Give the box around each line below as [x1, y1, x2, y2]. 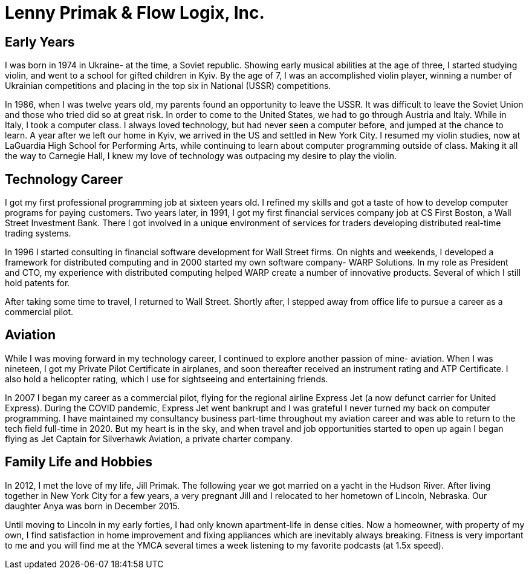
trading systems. [5, 228, 71, 239]
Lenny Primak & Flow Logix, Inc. [5, 2, 265, 23]
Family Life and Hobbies [5, 454, 152, 470]
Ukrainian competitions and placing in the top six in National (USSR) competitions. [5, 80, 331, 91]
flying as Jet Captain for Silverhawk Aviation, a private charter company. [5, 433, 293, 444]
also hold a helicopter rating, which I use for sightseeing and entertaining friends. [5, 373, 328, 384]
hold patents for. [5, 278, 70, 289]
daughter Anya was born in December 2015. [5, 500, 180, 511]
